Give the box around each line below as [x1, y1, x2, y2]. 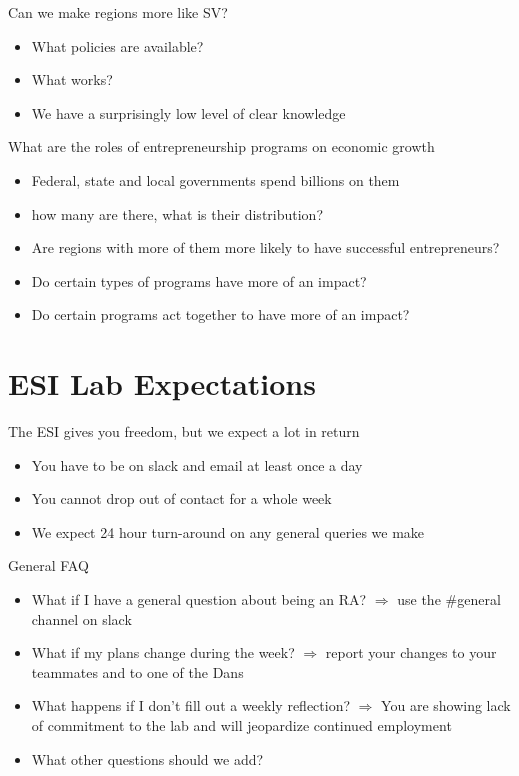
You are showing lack [381, 695, 511, 716]
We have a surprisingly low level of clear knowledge [31, 102, 346, 123]
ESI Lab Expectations [8, 363, 316, 404]
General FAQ [8, 555, 89, 576]
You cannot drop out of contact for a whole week [31, 488, 332, 509]
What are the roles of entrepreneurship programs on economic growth [8, 136, 435, 157]
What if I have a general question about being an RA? [31, 589, 367, 610]
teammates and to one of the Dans [31, 661, 244, 682]
